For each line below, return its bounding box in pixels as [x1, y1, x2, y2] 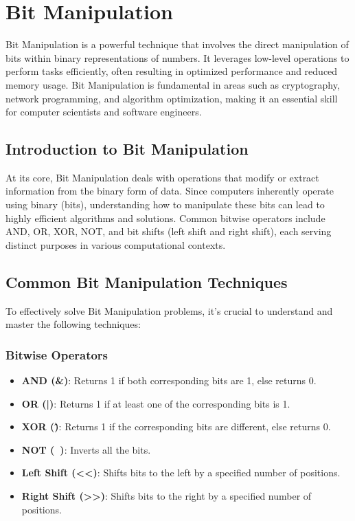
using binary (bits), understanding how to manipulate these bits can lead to [5, 197, 325, 212]
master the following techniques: [5, 317, 141, 331]
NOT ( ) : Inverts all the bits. [21, 442, 151, 456]
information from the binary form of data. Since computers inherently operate [5, 184, 334, 198]
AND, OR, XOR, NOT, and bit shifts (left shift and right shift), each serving [5, 224, 332, 239]
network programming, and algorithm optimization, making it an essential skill [5, 91, 338, 105]
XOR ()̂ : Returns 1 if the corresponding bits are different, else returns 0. [21, 419, 331, 434]
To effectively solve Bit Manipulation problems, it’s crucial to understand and [5, 303, 333, 318]
